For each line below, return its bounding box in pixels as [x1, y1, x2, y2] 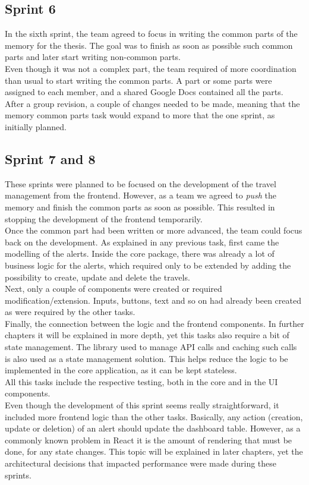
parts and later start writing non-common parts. [5, 51, 181, 63]
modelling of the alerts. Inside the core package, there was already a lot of [5, 247, 275, 260]
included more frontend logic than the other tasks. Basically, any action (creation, [5, 410, 303, 423]
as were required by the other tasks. [5, 306, 135, 318]
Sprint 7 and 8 [5, 149, 96, 168]
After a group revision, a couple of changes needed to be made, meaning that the [5, 97, 300, 109]
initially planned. [5, 120, 67, 133]
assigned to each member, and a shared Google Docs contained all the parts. [5, 86, 283, 98]
